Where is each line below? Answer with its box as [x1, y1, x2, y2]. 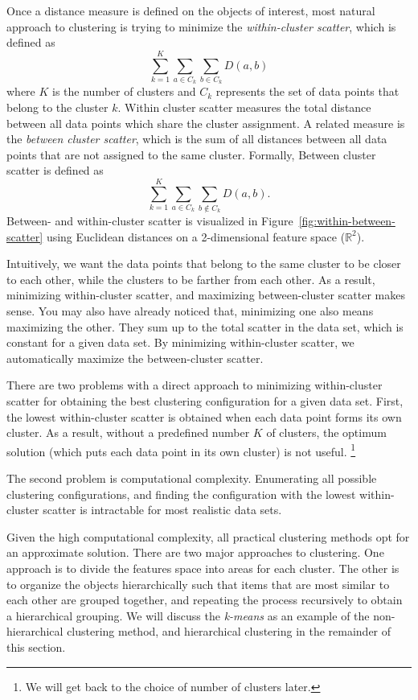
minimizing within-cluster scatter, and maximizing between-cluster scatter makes [6, 286, 405, 303]
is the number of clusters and [52, 83, 196, 100]
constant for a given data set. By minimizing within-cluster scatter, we [6, 334, 354, 351]
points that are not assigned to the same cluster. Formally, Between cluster [6, 146, 376, 163]
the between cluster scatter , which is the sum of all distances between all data [6, 130, 387, 147]
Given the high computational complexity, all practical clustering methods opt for [6, 528, 410, 545]
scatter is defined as [6, 162, 104, 179]
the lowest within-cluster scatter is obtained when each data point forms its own [6, 408, 402, 425]
